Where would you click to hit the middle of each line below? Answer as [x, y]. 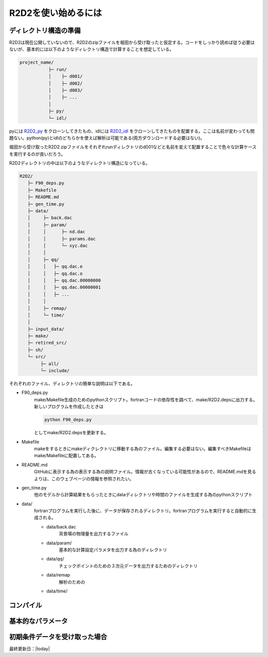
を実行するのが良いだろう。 [37, 154]
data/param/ [59, 543]
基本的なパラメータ [38, 621]
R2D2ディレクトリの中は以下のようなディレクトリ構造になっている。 [80, 163]
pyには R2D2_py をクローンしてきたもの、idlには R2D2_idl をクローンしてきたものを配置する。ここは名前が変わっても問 [132, 131]
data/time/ [57, 591]
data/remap [58, 575]
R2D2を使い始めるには [55, 13]
